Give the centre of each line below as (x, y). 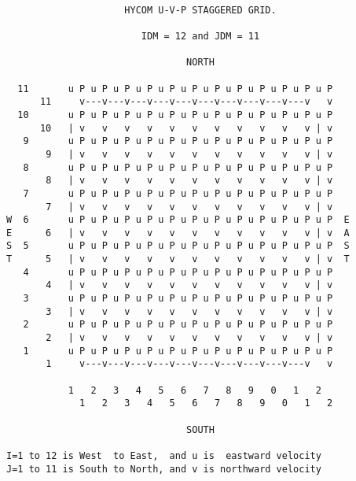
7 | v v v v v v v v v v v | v (189, 207)
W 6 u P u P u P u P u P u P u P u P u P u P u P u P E (178, 220)
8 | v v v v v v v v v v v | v (189, 181)
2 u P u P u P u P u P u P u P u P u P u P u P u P (178, 325)
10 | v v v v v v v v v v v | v (186, 128)
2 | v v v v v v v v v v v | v (189, 338)
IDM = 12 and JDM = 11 (200, 36)
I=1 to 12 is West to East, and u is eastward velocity (164, 455)
